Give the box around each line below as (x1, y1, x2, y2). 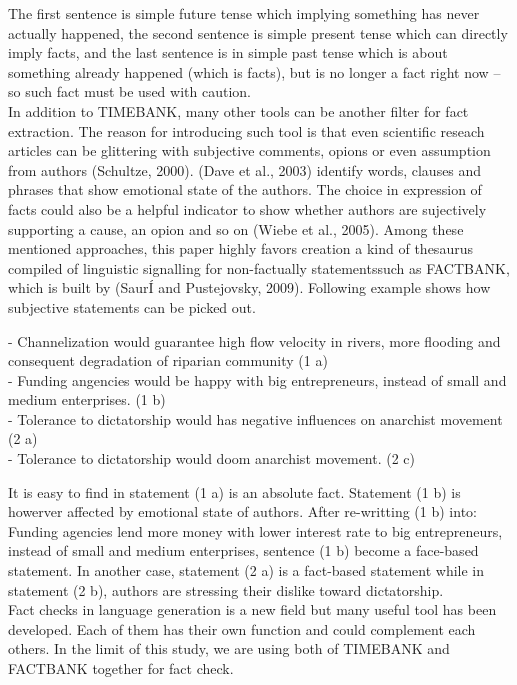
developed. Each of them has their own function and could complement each (8, 618, 476, 639)
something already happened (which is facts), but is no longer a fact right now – (8, 61, 501, 82)
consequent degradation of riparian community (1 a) (8, 350, 328, 371)
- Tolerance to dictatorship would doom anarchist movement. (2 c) (8, 448, 416, 469)
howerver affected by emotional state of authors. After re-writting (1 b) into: (8, 501, 477, 522)
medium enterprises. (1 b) (8, 389, 166, 410)
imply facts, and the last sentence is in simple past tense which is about (8, 42, 448, 63)
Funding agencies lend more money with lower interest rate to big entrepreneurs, (8, 520, 503, 541)
